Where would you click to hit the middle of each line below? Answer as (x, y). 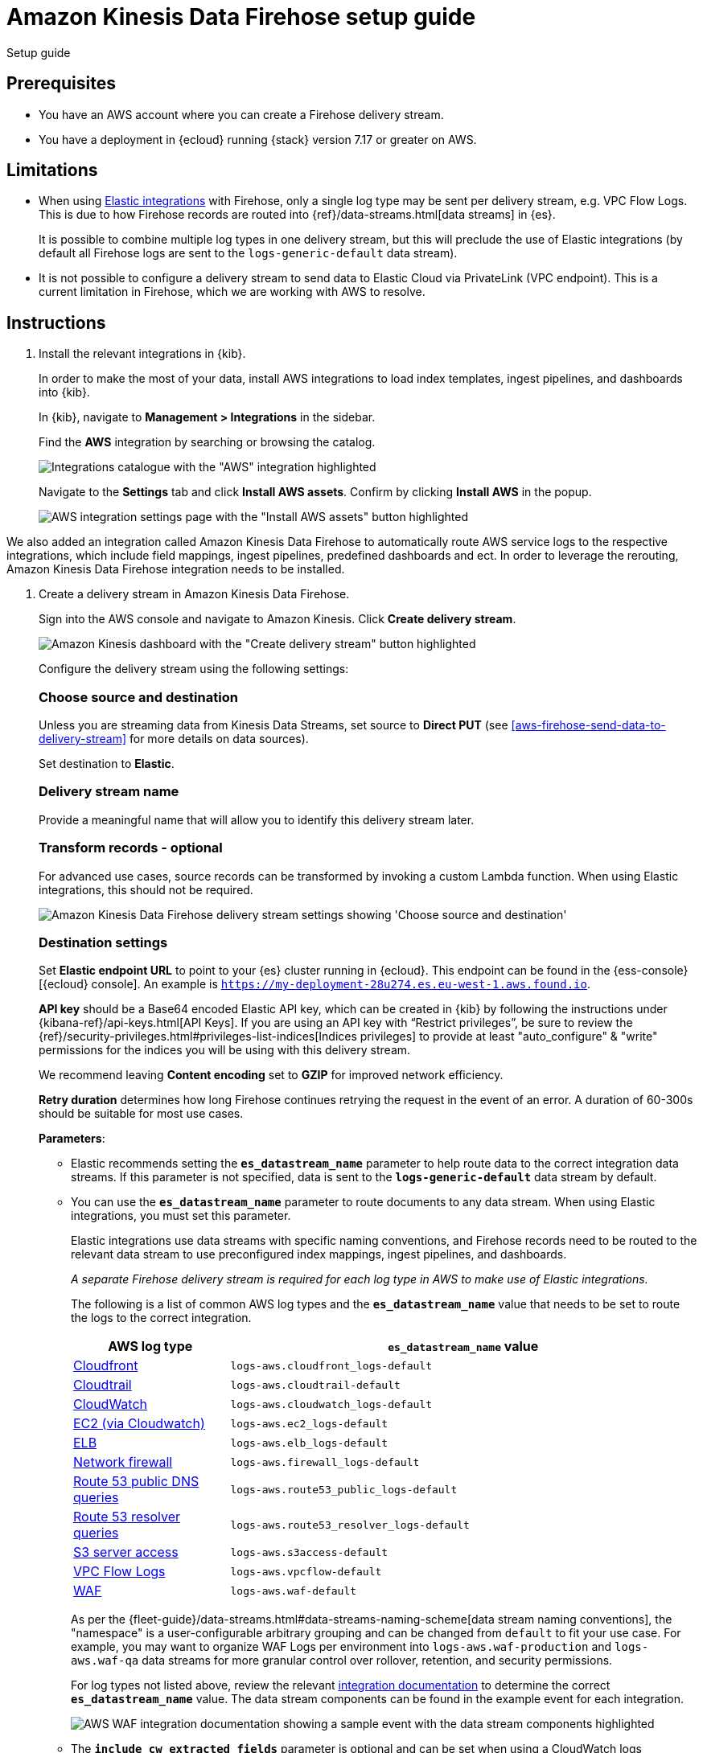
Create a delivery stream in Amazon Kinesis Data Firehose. (194, 594)
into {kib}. (64, 392)
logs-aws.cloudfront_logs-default (331, 1365)
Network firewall (123, 1462)
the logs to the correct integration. (161, 1318)
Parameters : (72, 1139)
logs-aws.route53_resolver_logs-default (350, 1525)
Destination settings (103, 942)
